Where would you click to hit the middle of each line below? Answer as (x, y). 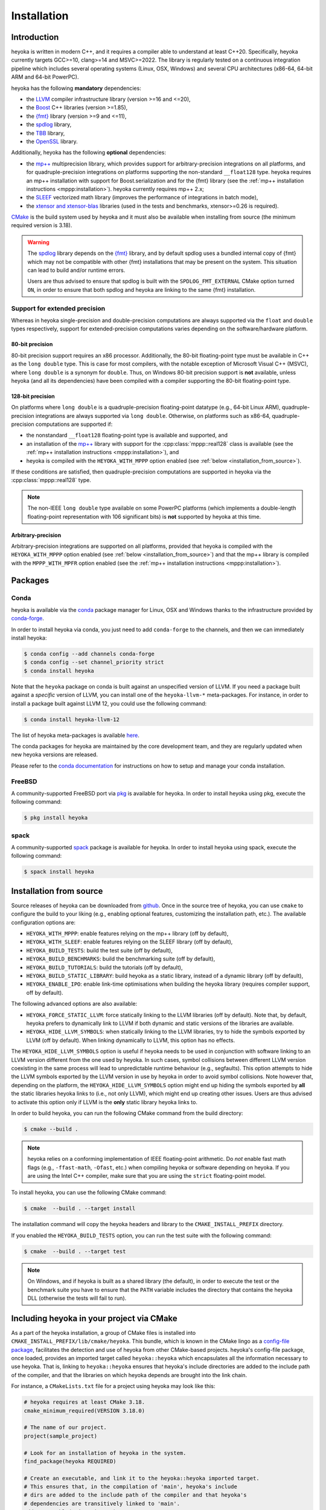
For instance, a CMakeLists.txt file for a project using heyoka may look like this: (113, 1386)
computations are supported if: (74, 424)
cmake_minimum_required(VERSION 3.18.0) (84, 1411)
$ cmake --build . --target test (75, 1251)
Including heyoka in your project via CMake (94, 1318)
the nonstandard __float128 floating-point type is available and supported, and (127, 435)
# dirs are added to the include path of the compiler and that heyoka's (135, 1495)
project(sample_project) (61, 1436)
